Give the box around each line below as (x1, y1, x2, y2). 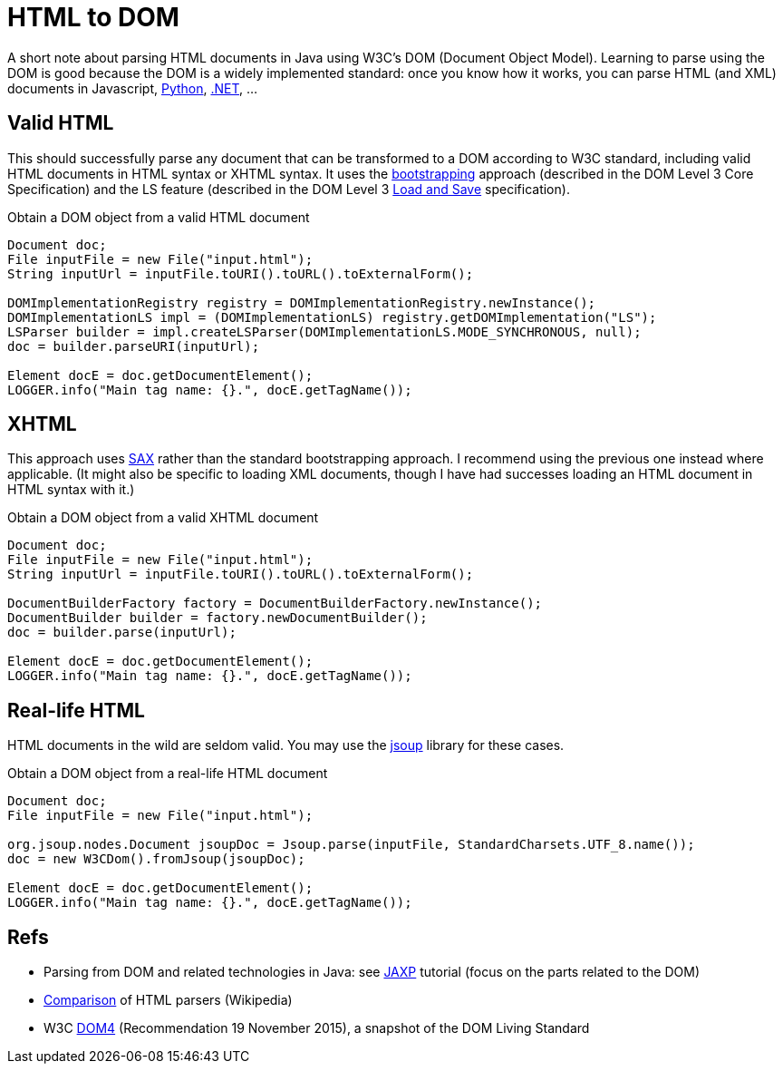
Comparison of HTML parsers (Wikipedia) (43, 992, 293, 1008)
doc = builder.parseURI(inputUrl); (7, 338, 260, 354)
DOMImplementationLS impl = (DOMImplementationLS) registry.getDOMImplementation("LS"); (7, 309, 657, 325)
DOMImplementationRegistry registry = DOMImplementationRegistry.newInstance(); (7, 295, 596, 310)
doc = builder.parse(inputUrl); (7, 625, 237, 640)
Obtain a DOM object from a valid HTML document (7, 209, 310, 225)
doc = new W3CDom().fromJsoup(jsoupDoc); (7, 852, 305, 867)
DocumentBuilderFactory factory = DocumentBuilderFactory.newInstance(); (7, 596, 543, 611)
